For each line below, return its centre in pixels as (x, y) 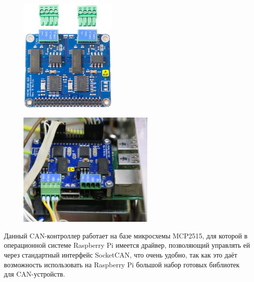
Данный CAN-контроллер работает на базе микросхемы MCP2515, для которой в (126, 235)
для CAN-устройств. (35, 274)
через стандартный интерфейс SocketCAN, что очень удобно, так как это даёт (121, 255)
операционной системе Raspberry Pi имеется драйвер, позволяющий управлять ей (127, 245)
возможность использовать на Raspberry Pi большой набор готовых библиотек (122, 264)
